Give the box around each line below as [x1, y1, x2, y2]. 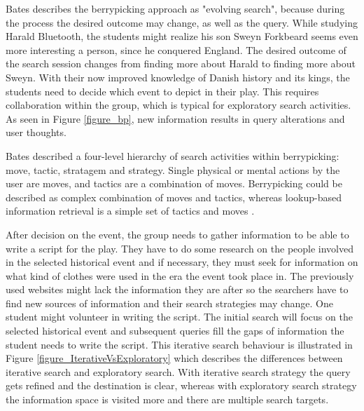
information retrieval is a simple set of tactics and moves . [6, 203, 255, 218]
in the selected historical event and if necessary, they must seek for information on [6, 255, 358, 269]
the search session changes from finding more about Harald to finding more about [6, 56, 356, 71]
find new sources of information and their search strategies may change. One [6, 295, 334, 310]
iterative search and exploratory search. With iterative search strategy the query [6, 364, 351, 379]
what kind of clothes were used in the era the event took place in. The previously [6, 268, 354, 283]
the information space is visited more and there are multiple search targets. [6, 392, 329, 407]
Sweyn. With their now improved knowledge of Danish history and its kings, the [6, 69, 350, 84]
